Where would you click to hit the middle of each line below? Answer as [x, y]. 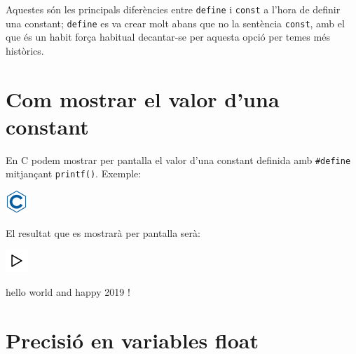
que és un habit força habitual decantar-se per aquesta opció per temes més [168, 37]
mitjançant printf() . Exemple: [74, 173]
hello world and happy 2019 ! [68, 291]
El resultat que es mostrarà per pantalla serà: [103, 232]
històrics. [25, 50]
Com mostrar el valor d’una [143, 98]
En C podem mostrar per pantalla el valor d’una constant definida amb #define [178, 159]
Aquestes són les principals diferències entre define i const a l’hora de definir [173, 9]
